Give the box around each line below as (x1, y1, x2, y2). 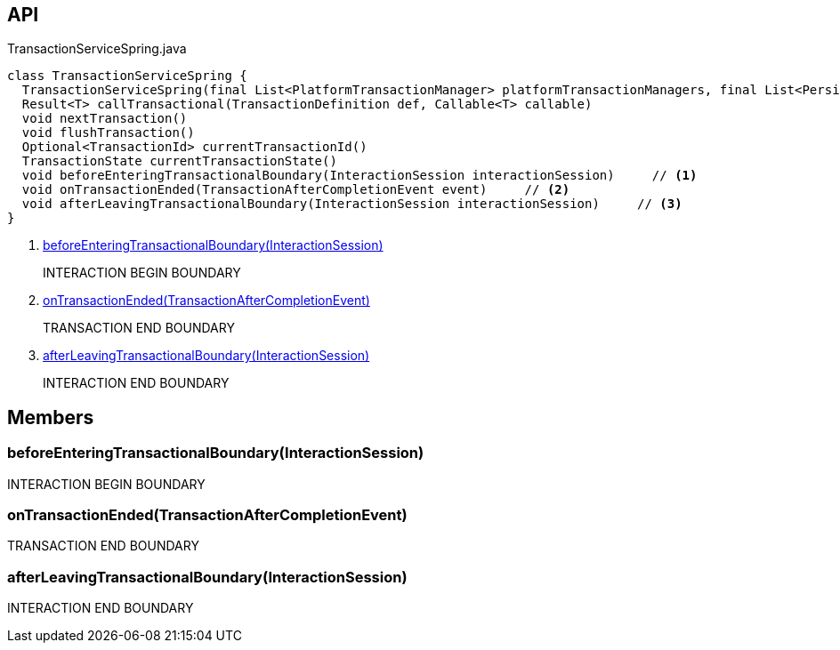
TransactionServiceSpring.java (7, 41, 187, 57)
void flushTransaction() (21, 125, 195, 140)
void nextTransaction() (21, 111, 188, 126)
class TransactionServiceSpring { (7, 68, 247, 84)
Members (7, 405, 94, 429)
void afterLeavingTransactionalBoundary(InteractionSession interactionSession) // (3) (21, 197, 682, 212)
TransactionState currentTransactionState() (21, 154, 337, 169)
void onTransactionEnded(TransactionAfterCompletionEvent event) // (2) (21, 182, 570, 197)
